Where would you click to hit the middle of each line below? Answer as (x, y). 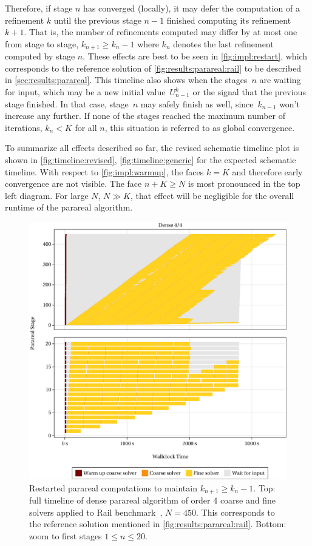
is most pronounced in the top (244, 184)
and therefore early (267, 171)
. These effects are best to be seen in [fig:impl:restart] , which (195, 56)
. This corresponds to (235, 512)
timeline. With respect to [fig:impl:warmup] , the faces (104, 171)
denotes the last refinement (223, 43)
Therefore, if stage (39, 8)
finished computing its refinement (229, 20)
